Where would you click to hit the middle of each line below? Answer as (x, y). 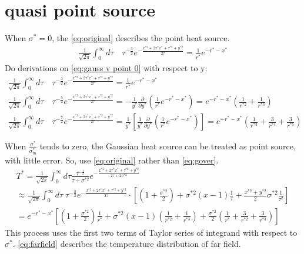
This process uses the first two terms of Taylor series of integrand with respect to (151, 232)
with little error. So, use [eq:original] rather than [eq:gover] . (112, 160)
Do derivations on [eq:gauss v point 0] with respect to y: (106, 68)
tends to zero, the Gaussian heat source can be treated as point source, (168, 146)
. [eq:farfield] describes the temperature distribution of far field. (127, 244)
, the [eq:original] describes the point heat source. (141, 38)
